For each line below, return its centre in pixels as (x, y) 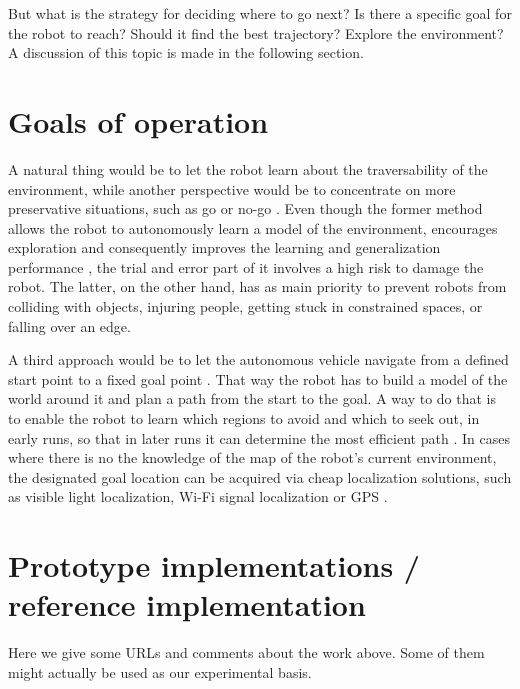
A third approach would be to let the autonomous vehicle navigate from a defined (258, 359)
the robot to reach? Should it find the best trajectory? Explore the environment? (256, 32)
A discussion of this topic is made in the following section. (186, 52)
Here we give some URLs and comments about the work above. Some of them (246, 652)
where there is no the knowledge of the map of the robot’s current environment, (252, 457)
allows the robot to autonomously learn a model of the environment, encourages (253, 227)
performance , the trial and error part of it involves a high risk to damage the (246, 266)
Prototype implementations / (214, 565)
